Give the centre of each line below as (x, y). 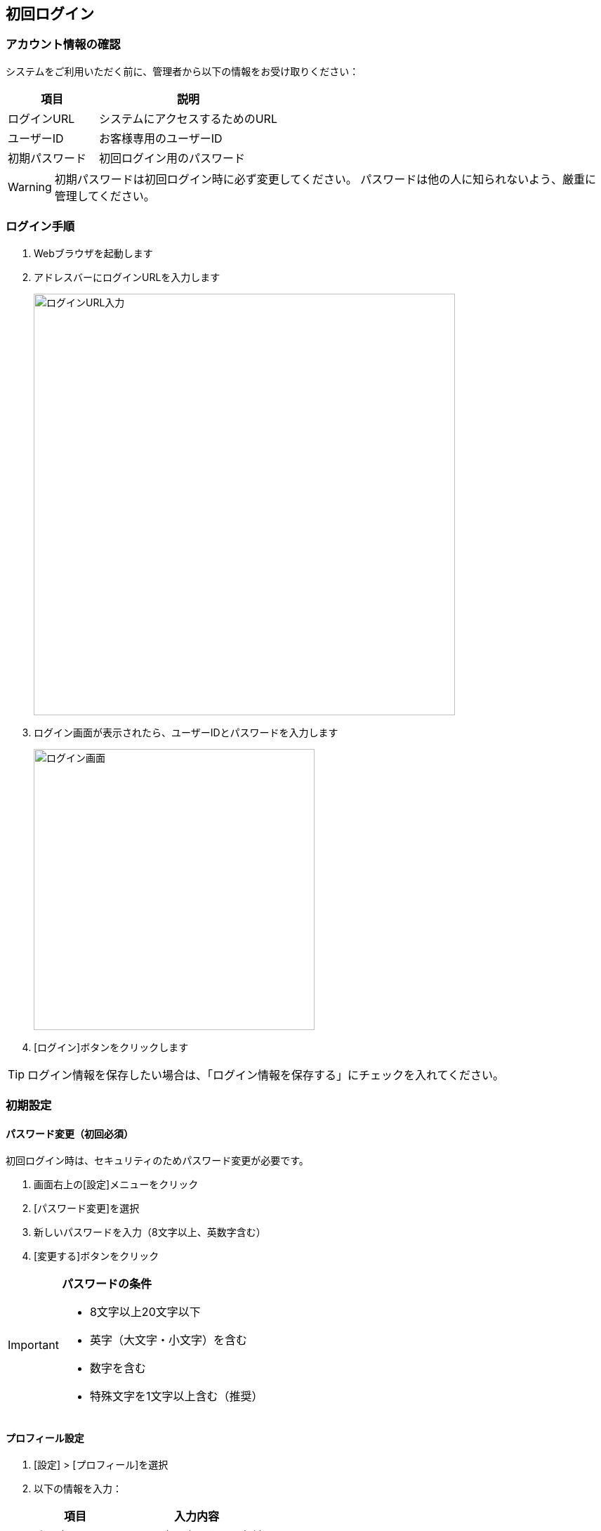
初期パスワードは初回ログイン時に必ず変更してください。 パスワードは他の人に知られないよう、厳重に (325, 179)
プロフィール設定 (45, 1438)
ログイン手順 (40, 227)
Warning (30, 187)
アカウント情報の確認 (63, 45)
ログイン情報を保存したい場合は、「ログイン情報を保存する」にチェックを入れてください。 (266, 1075)
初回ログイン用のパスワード (172, 158)
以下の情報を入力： (78, 1489)
